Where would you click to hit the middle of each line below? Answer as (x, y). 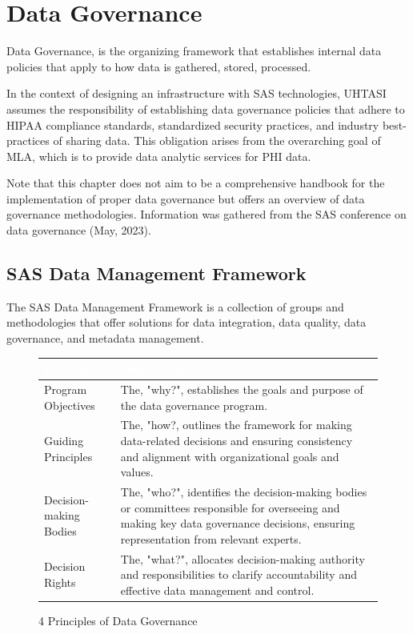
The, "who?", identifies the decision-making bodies (244, 492)
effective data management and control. (217, 590)
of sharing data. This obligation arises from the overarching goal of (217, 140)
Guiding (64, 441)
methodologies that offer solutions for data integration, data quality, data (186, 322)
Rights (60, 582)
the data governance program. (194, 405)
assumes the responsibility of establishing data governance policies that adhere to (206, 108)
